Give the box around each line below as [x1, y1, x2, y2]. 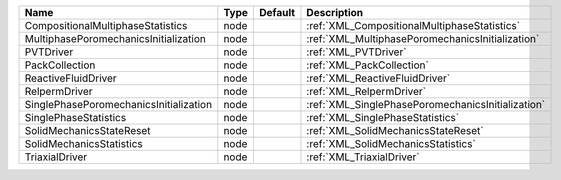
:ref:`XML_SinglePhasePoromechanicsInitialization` [306, 98, 546, 111]
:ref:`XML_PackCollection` [306, 58, 429, 72]
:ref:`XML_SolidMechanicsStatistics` [306, 137, 477, 150]
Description [306, 6, 364, 19]
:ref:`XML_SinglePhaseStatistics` [306, 111, 460, 124]
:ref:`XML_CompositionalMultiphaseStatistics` [306, 19, 520, 32]
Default [259, 6, 295, 19]
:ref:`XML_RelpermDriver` [306, 85, 427, 98]
